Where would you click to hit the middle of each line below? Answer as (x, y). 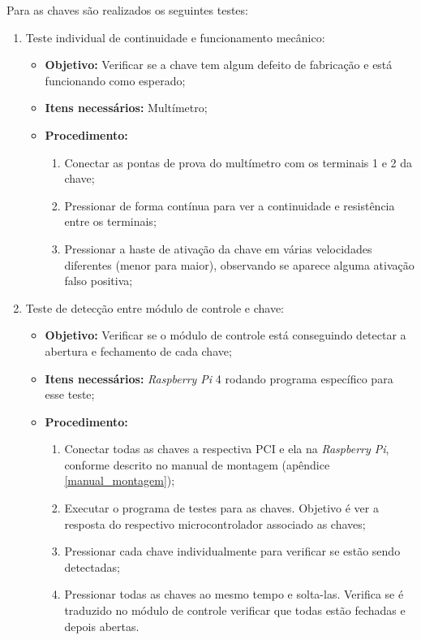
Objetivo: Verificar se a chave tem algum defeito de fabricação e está (219, 65)
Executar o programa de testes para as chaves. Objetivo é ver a (221, 508)
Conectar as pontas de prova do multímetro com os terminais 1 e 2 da (238, 162)
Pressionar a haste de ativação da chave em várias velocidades (218, 248)
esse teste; (70, 394)
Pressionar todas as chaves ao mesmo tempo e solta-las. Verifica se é (234, 594)
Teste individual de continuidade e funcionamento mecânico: (175, 37)
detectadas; (92, 566)
